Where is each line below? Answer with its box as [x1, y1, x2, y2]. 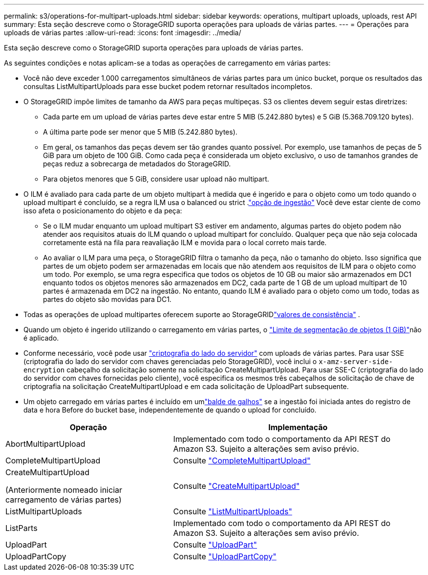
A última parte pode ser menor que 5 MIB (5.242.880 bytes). [43, 128, 237, 136]
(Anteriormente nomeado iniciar [5, 485, 123, 495]
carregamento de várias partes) [5, 495, 122, 505]
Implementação [268, 422, 328, 432]
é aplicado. [23, 334, 59, 342]
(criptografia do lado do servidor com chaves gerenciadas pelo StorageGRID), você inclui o [23, 357, 317, 366]
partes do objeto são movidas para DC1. [43, 295, 171, 303]
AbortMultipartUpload [5, 439, 86, 449]
